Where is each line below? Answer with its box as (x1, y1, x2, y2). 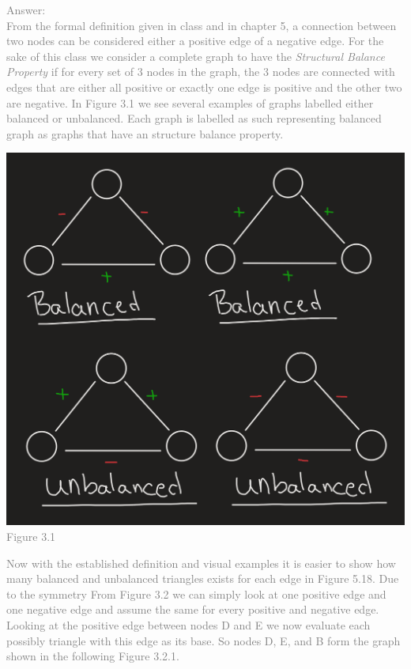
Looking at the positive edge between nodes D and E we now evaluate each (6, 616, 371, 633)
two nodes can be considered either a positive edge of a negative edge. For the (6, 32, 384, 49)
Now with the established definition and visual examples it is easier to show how (6, 554, 396, 571)
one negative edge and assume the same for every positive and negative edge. (6, 601, 379, 618)
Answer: (6, 2, 46, 17)
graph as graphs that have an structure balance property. (6, 125, 284, 142)
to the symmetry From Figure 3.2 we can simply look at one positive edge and (6, 585, 386, 602)
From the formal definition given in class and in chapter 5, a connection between (6, 17, 397, 33)
